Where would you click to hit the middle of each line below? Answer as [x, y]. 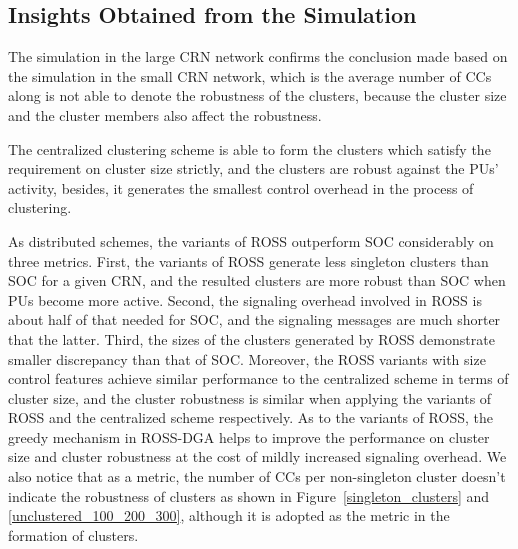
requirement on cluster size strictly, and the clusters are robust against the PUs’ [253, 168]
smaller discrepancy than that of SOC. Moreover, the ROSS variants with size [247, 358]
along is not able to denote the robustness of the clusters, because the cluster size [257, 95]
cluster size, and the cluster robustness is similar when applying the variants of [250, 397]
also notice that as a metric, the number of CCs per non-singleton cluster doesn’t [257, 476]
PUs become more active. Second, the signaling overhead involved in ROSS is [245, 299]
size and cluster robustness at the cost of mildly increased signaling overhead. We [257, 456]
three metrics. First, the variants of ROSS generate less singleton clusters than [248, 260]
